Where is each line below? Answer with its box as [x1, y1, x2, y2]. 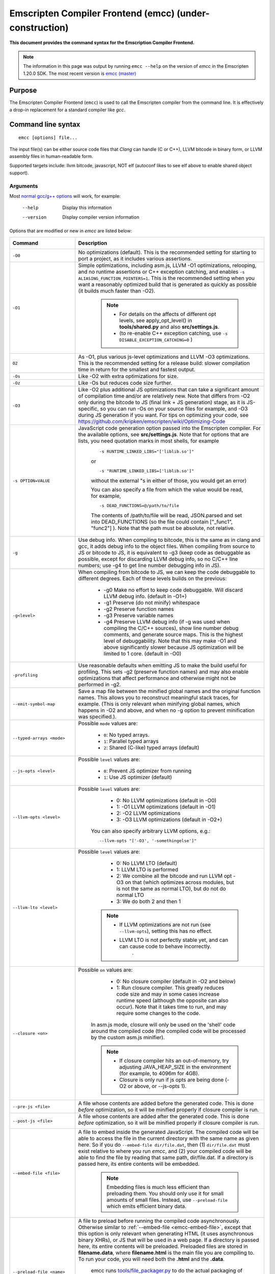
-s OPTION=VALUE [12, 478, 50, 484]
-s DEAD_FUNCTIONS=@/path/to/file [99, 503, 179, 509]
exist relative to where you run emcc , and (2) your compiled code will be [78, 1148, 252, 1155]
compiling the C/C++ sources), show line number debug [103, 625, 239, 632]
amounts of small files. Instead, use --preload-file [106, 1197, 228, 1204]
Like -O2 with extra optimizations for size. [78, 373, 178, 380]
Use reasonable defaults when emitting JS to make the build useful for [78, 662, 247, 669]
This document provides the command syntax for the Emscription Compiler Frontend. [9, 40, 195, 46]
